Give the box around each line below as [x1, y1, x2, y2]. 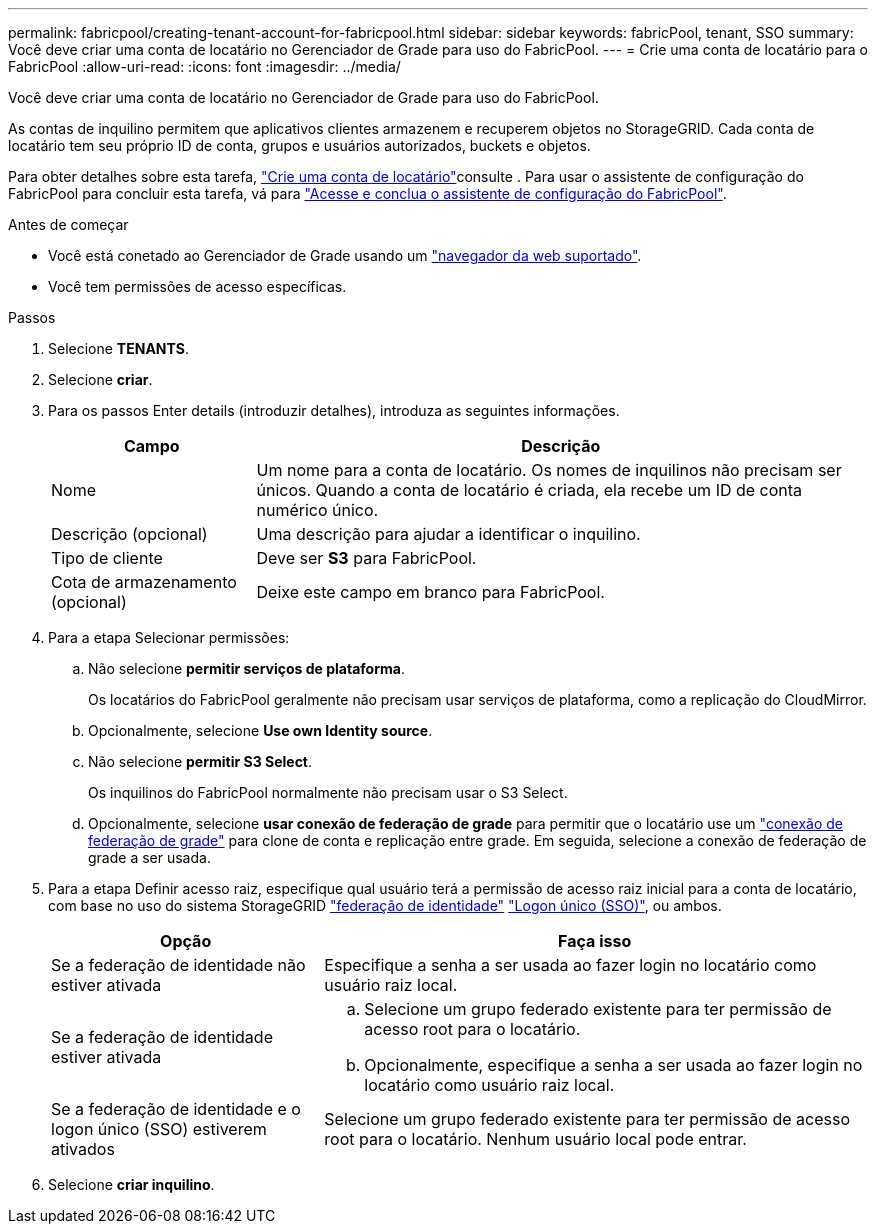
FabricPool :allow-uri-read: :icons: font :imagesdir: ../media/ [8, 58, 401, 75]
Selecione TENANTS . [48, 340, 189, 357]
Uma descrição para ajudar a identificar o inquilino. [256, 524, 641, 544]
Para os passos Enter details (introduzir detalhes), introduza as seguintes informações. [48, 402, 620, 419]
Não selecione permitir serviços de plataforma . [88, 660, 405, 677]
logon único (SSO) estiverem [51, 1119, 267, 1139]
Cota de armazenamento [51, 572, 237, 592]
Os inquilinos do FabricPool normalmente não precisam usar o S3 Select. [88, 784, 568, 801]
